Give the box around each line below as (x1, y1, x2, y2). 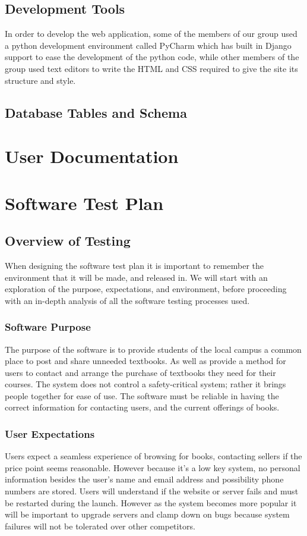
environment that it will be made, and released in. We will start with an (5, 271, 268, 283)
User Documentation (5, 144, 179, 168)
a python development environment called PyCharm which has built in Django (5, 39, 292, 51)
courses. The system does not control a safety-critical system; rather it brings (5, 378, 286, 390)
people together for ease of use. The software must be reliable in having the (5, 389, 279, 402)
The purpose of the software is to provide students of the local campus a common (5, 343, 302, 355)
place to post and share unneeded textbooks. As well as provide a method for (5, 355, 286, 367)
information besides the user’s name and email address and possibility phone (5, 473, 284, 485)
